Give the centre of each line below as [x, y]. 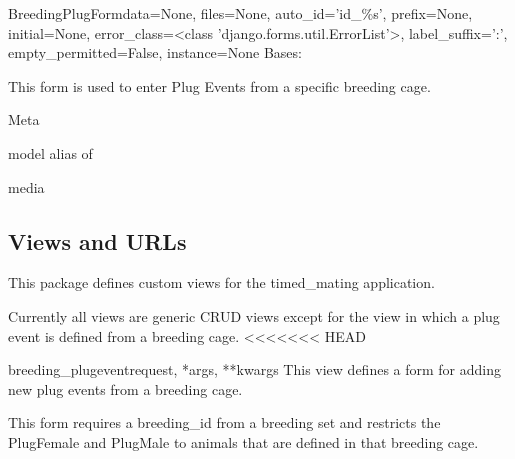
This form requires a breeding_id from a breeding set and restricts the [224, 422]
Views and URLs [97, 240]
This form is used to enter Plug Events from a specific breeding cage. [219, 85]
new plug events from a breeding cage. [125, 388]
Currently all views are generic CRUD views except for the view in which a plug [254, 315]
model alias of [50, 152]
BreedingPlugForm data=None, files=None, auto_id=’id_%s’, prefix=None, [240, 13]
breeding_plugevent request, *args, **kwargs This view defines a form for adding [254, 369]
